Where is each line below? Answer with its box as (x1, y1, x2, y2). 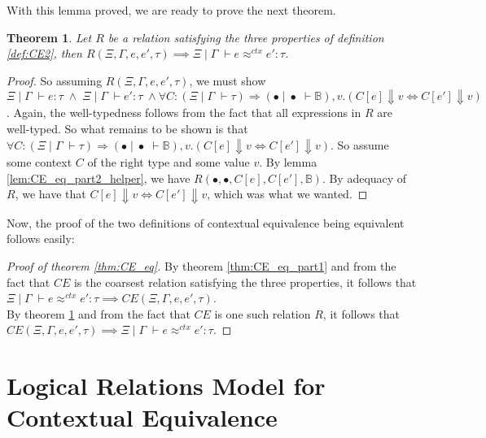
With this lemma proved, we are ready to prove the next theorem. (7, 2, 336, 18)
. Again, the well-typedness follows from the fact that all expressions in (7, 104, 361, 121)
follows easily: (7, 230, 75, 247)
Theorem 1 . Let (7, 28, 92, 46)
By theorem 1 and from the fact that (7, 305, 190, 322)
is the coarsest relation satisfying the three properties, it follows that (73, 273, 417, 290)
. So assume (331, 136, 389, 153)
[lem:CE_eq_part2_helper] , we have (7, 169, 190, 186)
